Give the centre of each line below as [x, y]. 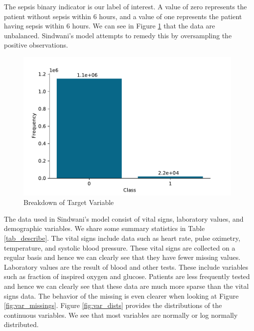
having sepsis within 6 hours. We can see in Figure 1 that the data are [110, 26]
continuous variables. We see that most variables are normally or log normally [121, 315]
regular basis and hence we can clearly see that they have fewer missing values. [122, 257]
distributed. [21, 324]
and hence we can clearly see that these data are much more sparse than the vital [127, 286]
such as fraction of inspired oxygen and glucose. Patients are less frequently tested [127, 276]
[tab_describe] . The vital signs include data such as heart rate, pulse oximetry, [122, 238]
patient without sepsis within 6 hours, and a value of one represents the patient [123, 16]
